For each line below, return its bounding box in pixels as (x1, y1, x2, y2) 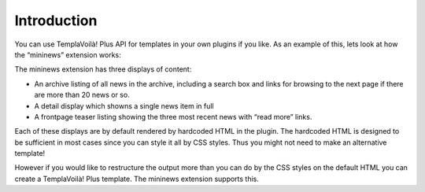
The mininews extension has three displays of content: (14, 65, 192, 74)
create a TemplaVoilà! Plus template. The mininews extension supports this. (14, 174, 260, 183)
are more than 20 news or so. (34, 90, 130, 100)
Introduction (14, 12, 98, 29)
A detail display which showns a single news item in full (34, 101, 214, 110)
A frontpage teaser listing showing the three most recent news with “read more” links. (34, 112, 312, 121)
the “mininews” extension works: (14, 50, 121, 59)
